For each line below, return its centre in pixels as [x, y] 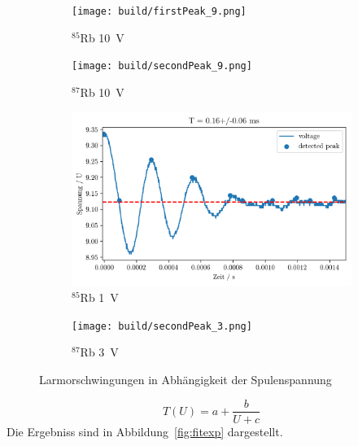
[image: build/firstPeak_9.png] [159, 11]
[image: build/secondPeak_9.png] [162, 66]
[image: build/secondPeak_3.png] [162, 326]
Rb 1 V [99, 297]
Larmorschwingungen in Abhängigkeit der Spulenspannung [186, 379]
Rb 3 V [99, 352]
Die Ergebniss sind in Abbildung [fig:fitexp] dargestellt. [145, 431]
